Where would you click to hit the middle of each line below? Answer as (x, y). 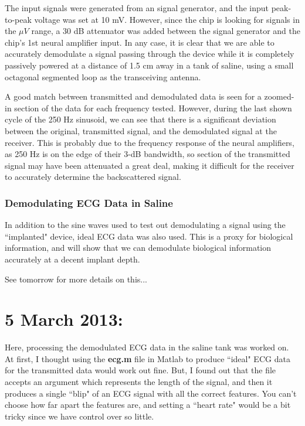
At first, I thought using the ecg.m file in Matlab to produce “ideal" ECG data (148, 358)
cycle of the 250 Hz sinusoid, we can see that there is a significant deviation (140, 119)
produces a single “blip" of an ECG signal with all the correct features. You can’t (151, 393)
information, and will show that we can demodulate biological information (138, 248)
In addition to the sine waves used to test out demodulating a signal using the (145, 225)
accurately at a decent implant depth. (72, 259)
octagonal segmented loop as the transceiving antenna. (103, 76)
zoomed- (279, 96)
